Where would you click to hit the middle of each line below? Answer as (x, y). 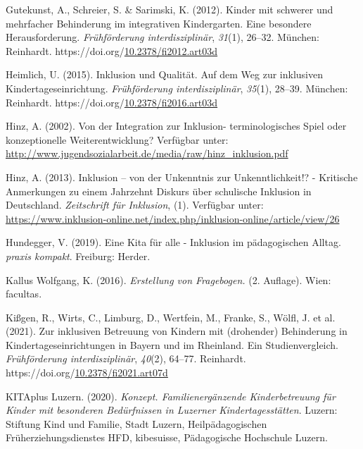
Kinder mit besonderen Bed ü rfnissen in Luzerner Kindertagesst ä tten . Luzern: (172, 410)
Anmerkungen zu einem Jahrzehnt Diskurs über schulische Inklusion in (159, 191)
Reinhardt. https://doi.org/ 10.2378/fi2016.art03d (112, 102)
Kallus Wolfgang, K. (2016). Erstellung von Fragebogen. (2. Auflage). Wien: (168, 279)
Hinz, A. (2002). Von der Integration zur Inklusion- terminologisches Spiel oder (176, 126)
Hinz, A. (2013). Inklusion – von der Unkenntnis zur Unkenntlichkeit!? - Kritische (182, 177)
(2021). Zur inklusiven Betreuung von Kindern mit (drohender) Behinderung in (177, 331)
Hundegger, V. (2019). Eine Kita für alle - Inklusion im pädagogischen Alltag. (173, 242)
